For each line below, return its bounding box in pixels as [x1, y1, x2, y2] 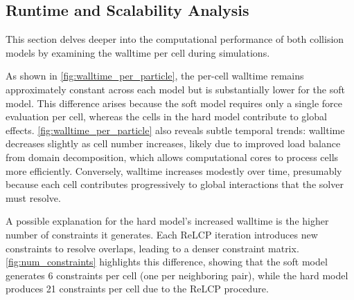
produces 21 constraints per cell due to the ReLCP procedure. [6, 281, 269, 296]
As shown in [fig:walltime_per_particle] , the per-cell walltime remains [6, 68, 304, 83]
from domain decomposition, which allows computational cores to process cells [6, 149, 339, 164]
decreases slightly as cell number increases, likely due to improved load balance [6, 136, 341, 151]
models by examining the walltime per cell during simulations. [6, 45, 270, 59]
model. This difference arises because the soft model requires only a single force [6, 95, 343, 110]
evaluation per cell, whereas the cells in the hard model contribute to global [6, 109, 327, 124]
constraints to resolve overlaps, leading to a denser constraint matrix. [6, 241, 299, 255]
